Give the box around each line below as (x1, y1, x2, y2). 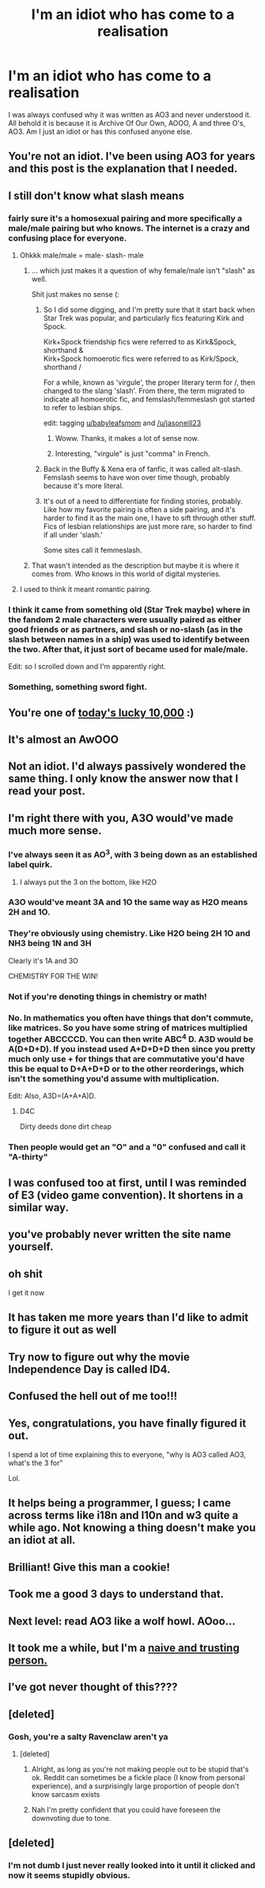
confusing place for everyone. (8, 232, 127, 243)
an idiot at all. (8, 1533, 76, 1547)
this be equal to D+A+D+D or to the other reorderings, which (8, 1063, 244, 1074)
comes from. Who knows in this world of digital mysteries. (31, 569, 221, 579)
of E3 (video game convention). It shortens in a (8, 1188, 244, 1202)
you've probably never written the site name (8, 1228, 232, 1241)
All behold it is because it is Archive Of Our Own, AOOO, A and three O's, (8, 118, 246, 127)
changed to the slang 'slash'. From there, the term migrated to (43, 386, 245, 396)
